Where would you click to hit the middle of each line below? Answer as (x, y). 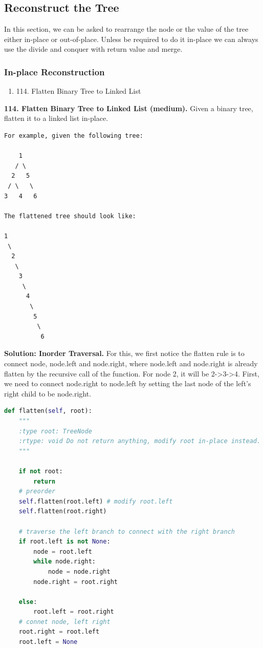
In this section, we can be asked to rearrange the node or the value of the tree (126, 29)
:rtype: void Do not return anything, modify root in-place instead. (140, 441)
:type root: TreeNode (55, 431)
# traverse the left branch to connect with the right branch (127, 531)
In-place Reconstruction (54, 71)
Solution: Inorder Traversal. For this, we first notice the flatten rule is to (124, 353)
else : (28, 602)
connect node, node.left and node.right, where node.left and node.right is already (131, 363)
